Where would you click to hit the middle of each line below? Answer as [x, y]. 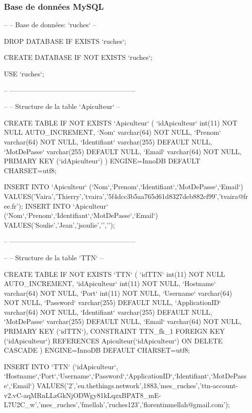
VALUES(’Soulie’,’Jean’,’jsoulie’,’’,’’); [59, 224]
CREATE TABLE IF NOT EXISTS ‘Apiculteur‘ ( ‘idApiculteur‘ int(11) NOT [121, 122]
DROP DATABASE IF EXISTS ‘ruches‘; [65, 41]
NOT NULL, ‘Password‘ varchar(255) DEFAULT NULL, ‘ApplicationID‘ [113, 302]
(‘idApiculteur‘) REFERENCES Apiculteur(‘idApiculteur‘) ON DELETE [113, 340]
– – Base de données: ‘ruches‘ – [50, 25]
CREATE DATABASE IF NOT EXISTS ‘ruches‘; [78, 57]
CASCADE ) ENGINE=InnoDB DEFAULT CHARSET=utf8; [97, 350]
